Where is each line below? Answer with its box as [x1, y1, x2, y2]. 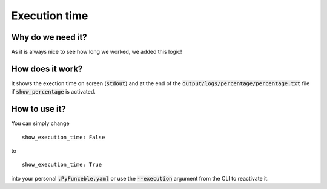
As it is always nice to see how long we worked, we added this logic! [11, 48, 182, 56]
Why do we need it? [11, 32, 87, 42]
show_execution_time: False [22, 133, 105, 141]
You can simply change [11, 120, 70, 127]
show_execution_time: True [22, 161, 102, 168]
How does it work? [11, 63, 83, 74]
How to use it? [11, 104, 66, 114]
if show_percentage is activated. [11, 88, 96, 95]
